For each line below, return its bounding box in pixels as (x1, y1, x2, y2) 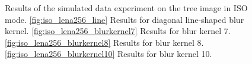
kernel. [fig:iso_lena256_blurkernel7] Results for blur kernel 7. (5, 25, 231, 37)
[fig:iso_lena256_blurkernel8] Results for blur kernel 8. (5, 36, 204, 48)
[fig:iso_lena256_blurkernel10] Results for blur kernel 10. (5, 48, 212, 60)
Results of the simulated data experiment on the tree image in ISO (5, 2, 248, 14)
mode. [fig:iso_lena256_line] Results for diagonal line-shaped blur (5, 13, 244, 25)
